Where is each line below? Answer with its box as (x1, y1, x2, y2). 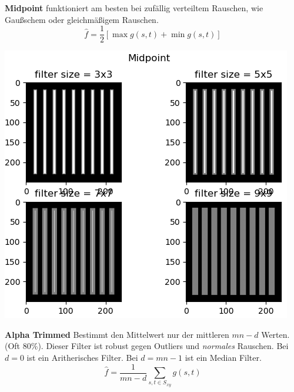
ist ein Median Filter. (185, 351, 262, 364)
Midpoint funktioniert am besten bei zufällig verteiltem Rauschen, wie (5, 2, 263, 14)
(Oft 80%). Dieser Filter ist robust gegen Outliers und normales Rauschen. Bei (5, 340, 289, 352)
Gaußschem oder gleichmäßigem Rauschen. (5, 13, 159, 25)
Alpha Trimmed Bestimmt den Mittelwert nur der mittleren (5, 328, 229, 340)
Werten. (261, 328, 290, 340)
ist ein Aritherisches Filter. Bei (26, 351, 138, 364)
